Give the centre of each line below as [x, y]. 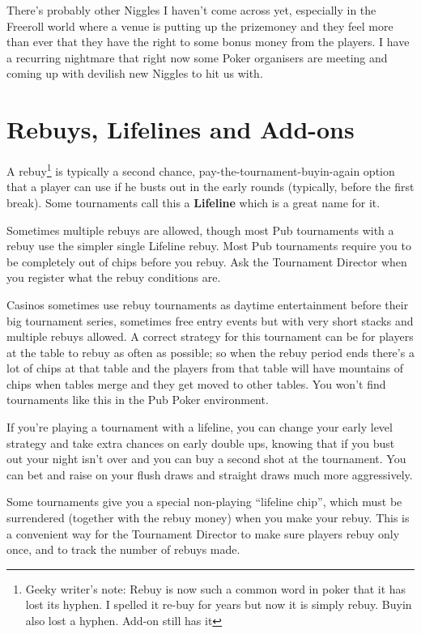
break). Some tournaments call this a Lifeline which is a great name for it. [193, 202]
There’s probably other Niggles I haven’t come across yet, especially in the [191, 10]
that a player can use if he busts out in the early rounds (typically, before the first [210, 187]
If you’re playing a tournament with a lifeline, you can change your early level [200, 427]
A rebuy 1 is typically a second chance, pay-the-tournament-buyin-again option [201, 170]
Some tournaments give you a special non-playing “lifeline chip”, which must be [204, 502]
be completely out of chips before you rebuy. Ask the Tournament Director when [207, 261]
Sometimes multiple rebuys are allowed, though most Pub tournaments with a [200, 230]
